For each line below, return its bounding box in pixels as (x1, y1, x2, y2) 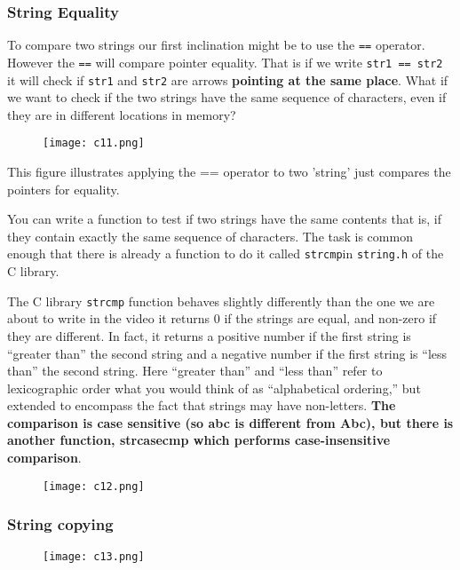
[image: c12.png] (43, 479, 145, 493)
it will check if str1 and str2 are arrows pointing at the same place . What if (7, 70, 448, 89)
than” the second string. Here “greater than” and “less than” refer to (7, 361, 383, 380)
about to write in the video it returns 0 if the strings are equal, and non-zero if (7, 309, 437, 328)
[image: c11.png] (43, 137, 145, 150)
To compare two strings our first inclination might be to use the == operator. (7, 36, 425, 54)
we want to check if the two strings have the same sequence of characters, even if (7, 88, 447, 107)
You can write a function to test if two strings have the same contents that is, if (7, 210, 441, 228)
